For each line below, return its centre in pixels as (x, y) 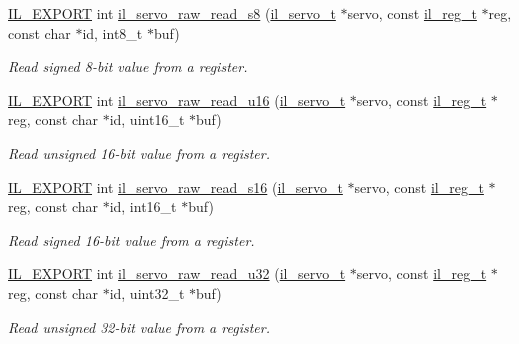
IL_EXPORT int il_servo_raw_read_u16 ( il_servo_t (177, 99)
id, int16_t (143, 206)
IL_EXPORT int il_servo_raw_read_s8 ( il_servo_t (172, 13)
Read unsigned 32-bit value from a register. (139, 326)
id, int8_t (112, 32)
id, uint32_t (147, 292)
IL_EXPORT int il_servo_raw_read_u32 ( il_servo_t (177, 273)
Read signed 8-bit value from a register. (128, 66)
